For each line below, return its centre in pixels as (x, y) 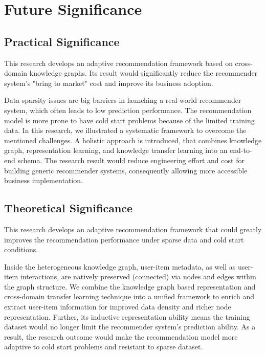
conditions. (21, 249)
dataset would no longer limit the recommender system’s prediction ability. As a (130, 327)
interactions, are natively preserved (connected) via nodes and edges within (138, 276)
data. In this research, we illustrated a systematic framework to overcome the (125, 130)
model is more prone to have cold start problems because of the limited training (129, 120)
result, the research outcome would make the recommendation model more (121, 336)
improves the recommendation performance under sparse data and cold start (124, 239)
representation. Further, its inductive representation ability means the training (127, 316)
